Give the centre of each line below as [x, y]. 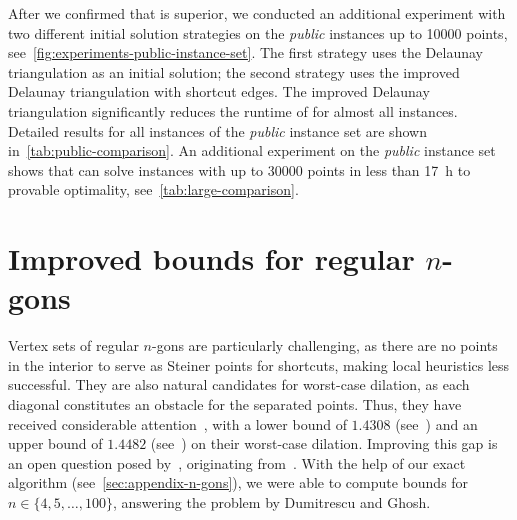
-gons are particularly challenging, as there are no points [325, 345]
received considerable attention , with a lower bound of [177, 423]
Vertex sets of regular [73, 345]
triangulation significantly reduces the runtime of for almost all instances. [233, 110]
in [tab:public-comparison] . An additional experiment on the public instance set [252, 150]
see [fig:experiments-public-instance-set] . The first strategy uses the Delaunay [245, 52]
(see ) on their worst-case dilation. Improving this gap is [324, 443]
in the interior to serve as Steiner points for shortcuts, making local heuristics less [259, 364]
